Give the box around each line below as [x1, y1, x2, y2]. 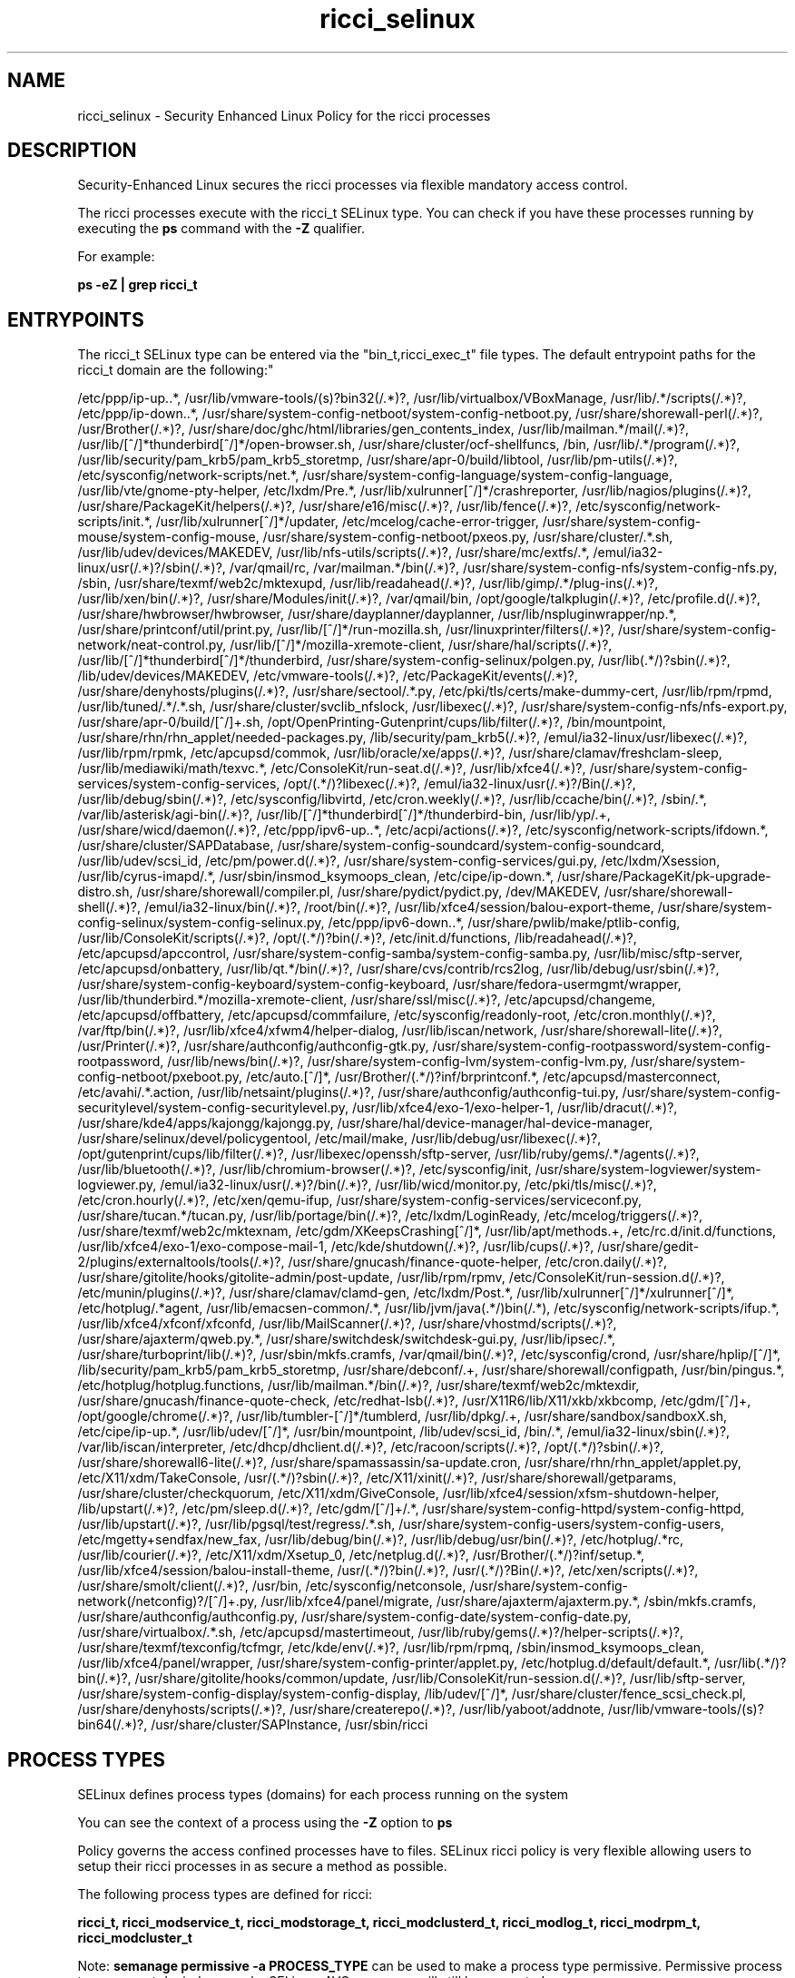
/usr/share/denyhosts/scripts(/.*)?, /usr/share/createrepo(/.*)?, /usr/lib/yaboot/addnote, [77, 1701, 604, 1718]
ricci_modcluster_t [77, 1930, 192, 1946]
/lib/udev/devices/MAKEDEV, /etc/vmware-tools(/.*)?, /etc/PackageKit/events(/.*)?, [77, 668, 578, 684]
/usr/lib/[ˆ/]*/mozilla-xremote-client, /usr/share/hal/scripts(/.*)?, [230, 637, 613, 653]
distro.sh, [77, 884, 133, 900]
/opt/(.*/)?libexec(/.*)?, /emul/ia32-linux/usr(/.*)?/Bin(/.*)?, [283, 776, 636, 792]
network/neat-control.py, [77, 637, 227, 653]
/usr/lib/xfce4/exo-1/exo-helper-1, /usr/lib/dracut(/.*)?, [351, 1100, 678, 1116]
